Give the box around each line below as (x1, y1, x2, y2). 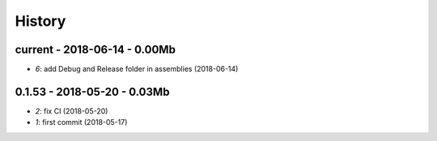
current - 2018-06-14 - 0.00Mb (15, 43, 176, 56)
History (15, 12, 66, 30)
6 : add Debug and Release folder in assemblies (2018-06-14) (35, 64, 239, 74)
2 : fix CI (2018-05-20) (35, 106, 108, 116)
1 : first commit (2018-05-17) (35, 118, 128, 127)
